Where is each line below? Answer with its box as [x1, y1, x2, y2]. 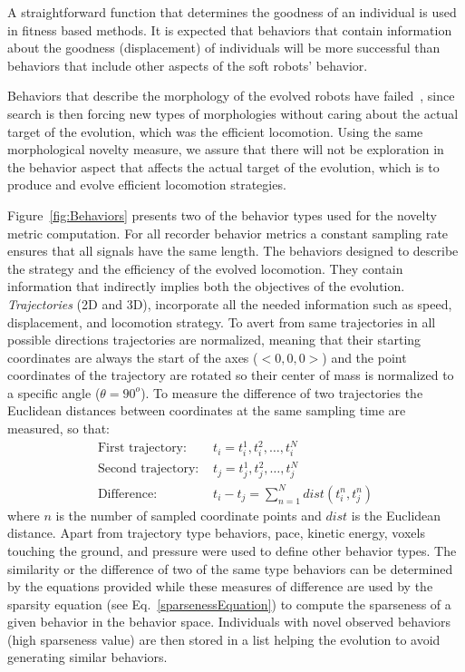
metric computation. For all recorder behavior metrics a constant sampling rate [7, 223, 449, 242]
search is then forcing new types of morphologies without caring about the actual [7, 103, 459, 122]
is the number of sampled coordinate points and [55, 505, 322, 524]
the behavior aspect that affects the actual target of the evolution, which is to [7, 157, 440, 176]
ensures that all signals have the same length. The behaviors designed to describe [7, 241, 459, 260]
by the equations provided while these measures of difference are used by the [7, 577, 433, 596]
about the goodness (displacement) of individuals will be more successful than [7, 38, 441, 57]
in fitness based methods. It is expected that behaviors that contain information [7, 20, 452, 39]
